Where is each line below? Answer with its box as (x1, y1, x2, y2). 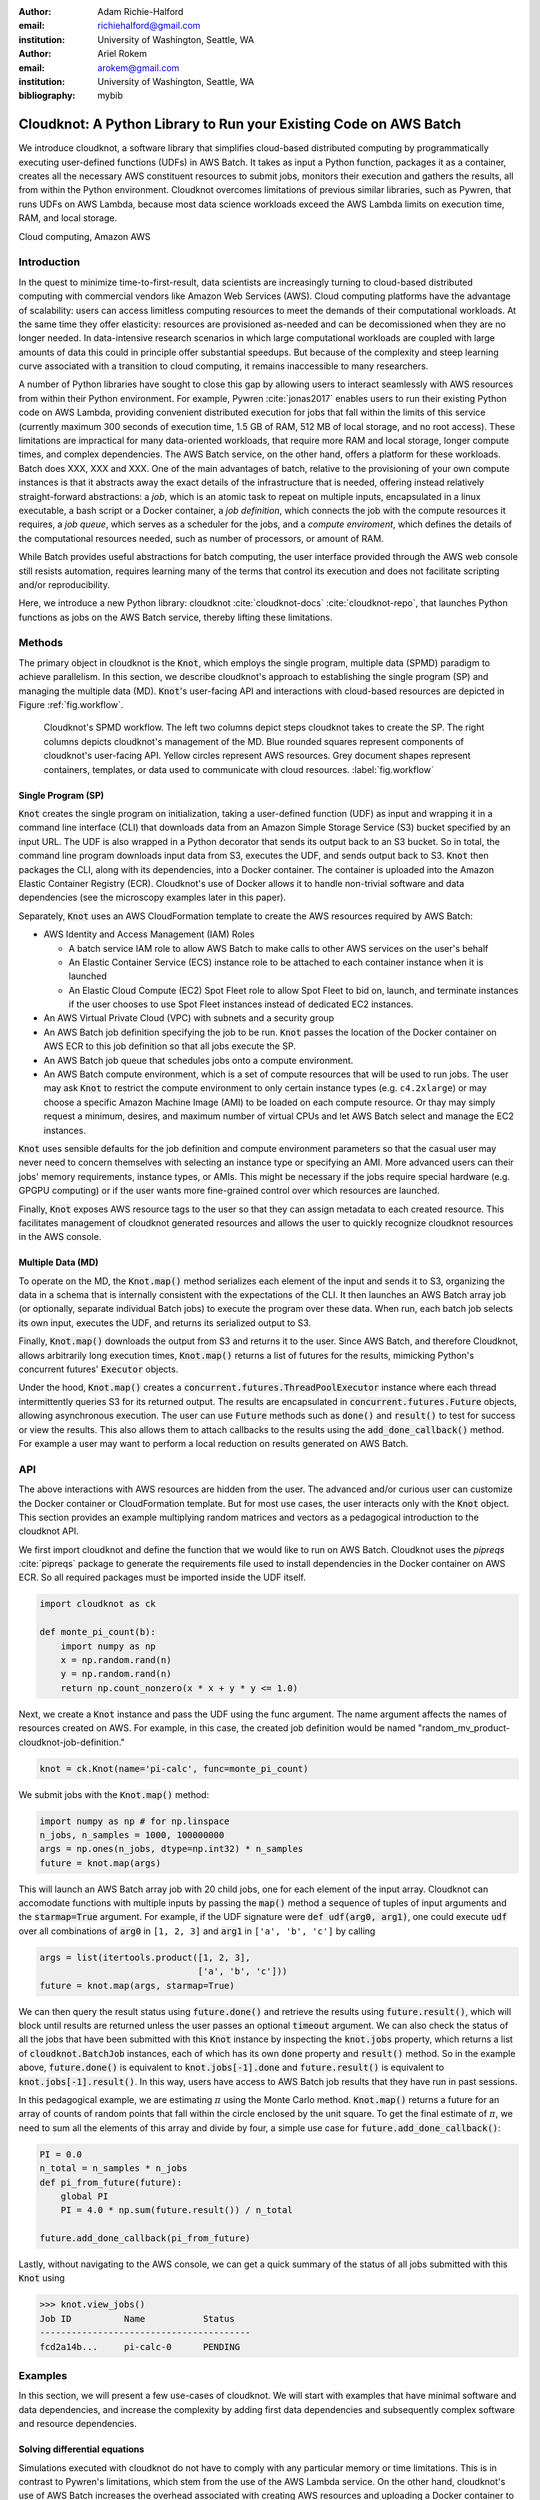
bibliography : (18, 90, 76, 102)
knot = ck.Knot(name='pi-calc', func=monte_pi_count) (39, 1763, 309, 1774)
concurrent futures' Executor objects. (18, 1363, 179, 1375)
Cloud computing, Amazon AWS (18, 230, 151, 242)
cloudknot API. (18, 1525, 79, 1537)
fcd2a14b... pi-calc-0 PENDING (39, 2341, 240, 2352)
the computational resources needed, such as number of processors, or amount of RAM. (18, 532, 384, 544)
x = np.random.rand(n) (60, 1655, 172, 1666)
